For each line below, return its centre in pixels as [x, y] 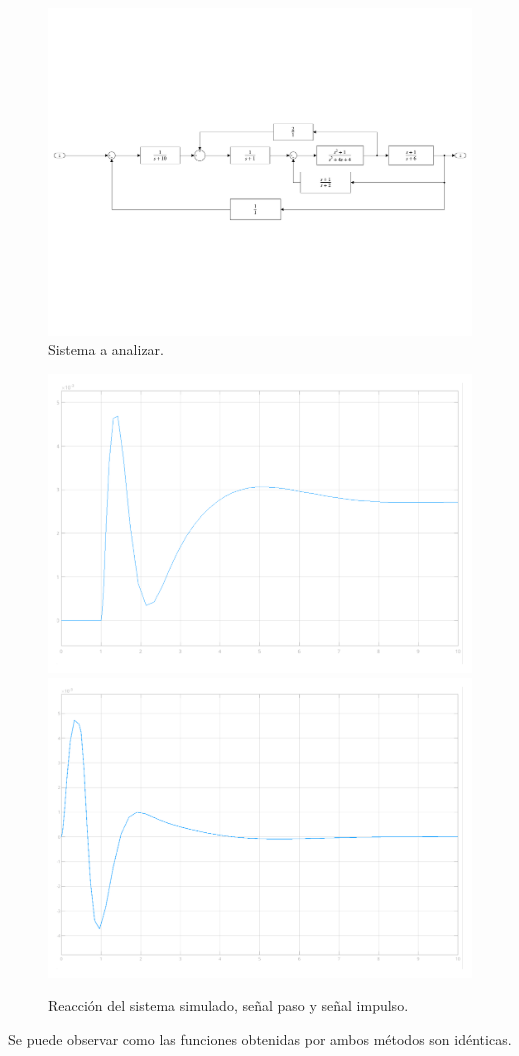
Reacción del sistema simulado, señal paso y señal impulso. [228, 1005]
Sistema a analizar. [106, 349]
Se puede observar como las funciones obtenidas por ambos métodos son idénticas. [260, 1038]
